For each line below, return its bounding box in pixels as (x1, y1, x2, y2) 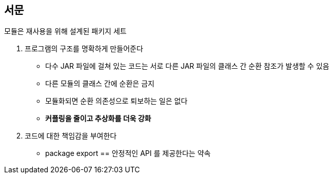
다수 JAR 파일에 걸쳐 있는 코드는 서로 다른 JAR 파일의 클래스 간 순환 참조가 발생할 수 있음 (45, 62, 329, 71)
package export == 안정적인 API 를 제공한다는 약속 (45, 149, 211, 158)
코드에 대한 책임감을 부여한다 (25, 131, 117, 141)
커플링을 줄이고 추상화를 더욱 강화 (45, 114, 151, 123)
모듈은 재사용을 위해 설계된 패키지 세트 (4, 27, 127, 36)
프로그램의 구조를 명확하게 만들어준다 (25, 44, 143, 53)
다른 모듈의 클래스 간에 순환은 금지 (45, 79, 154, 88)
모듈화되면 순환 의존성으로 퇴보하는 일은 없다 (45, 96, 188, 106)
